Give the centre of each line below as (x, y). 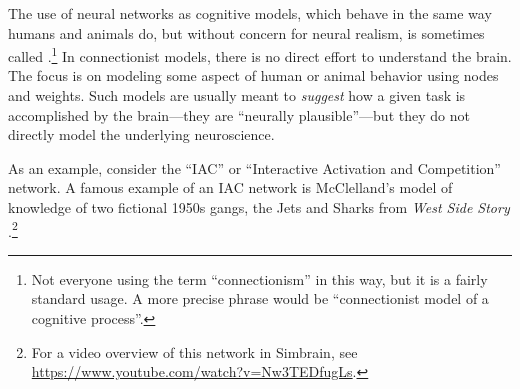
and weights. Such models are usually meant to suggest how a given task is (237, 95)
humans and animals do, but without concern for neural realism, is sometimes (246, 32)
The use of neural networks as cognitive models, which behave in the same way (250, 13)
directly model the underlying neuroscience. (141, 134)
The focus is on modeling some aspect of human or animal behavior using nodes (253, 75)
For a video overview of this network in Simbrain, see (194, 351)
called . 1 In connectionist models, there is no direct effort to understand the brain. (260, 54)
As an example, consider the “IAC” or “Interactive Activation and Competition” (254, 167)
